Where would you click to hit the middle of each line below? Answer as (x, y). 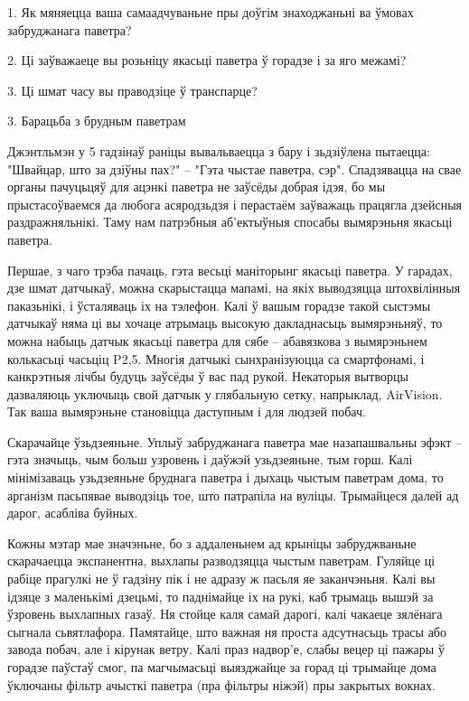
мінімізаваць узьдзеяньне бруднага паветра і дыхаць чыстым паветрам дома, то (225, 477)
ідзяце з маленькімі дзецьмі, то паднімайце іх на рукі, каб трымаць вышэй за (220, 596)
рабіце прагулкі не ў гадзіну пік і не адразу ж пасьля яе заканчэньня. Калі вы (221, 579)
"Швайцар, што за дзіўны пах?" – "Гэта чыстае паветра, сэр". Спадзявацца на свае (234, 168)
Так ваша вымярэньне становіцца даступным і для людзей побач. (187, 411)
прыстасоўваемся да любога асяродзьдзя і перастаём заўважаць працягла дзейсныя (234, 204)
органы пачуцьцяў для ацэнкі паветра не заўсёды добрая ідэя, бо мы (197, 187)
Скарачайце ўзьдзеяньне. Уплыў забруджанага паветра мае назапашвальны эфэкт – (235, 441)
